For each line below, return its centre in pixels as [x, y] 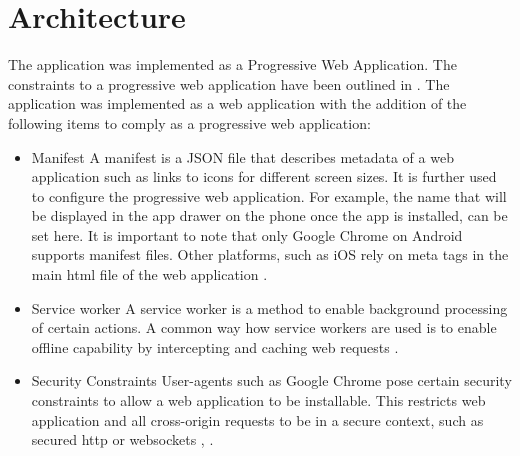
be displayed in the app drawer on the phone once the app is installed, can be [269, 215]
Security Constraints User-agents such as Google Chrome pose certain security [271, 380]
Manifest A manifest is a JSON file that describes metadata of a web [242, 156]
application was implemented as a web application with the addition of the [237, 103]
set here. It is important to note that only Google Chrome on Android [247, 234]
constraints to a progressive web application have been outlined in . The [229, 83]
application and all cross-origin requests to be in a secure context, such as [257, 419]
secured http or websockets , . [122, 439]
